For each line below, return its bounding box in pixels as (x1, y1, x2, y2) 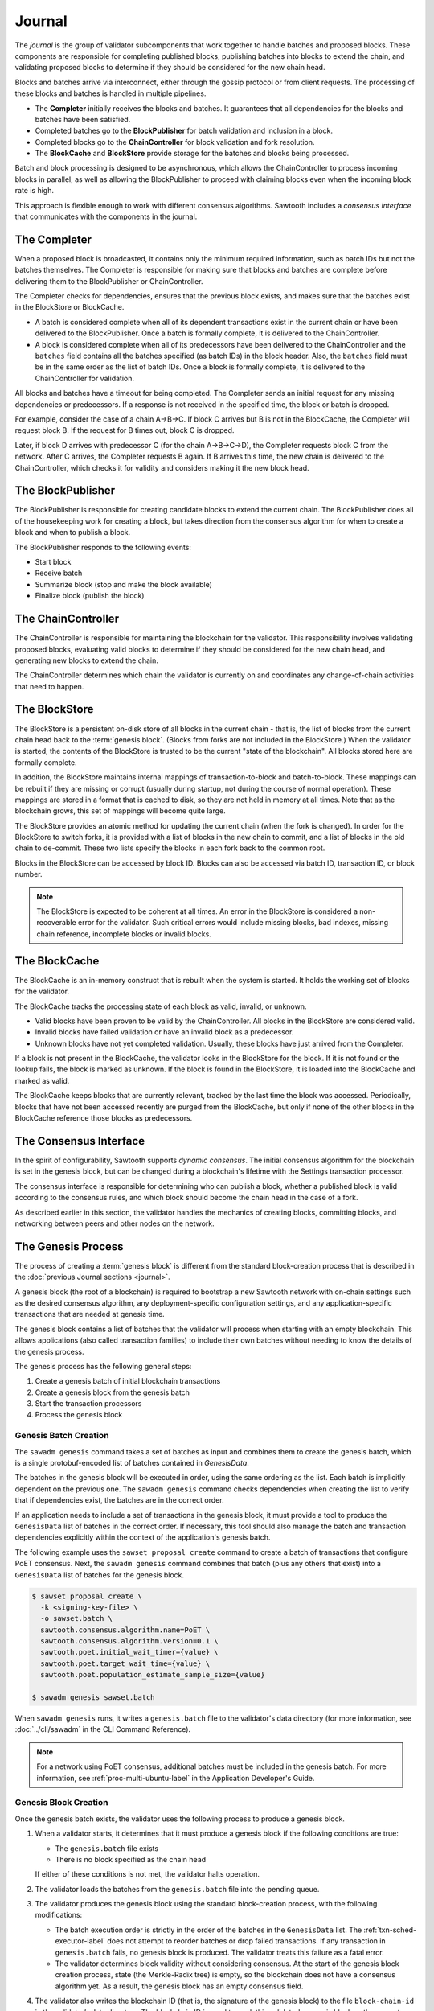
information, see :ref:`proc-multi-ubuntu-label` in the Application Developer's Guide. (36, 1773, 315, 1783)
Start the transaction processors (35, 1399, 142, 1409)
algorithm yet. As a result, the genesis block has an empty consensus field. (55, 1981, 304, 1991)
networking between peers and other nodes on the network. (14, 1219, 215, 1228)
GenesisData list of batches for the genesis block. (14, 1569, 185, 1580)
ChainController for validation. (35, 373, 135, 383)
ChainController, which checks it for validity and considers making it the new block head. (14, 463, 309, 472)
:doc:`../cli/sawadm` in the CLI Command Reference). (14, 1725, 191, 1734)
